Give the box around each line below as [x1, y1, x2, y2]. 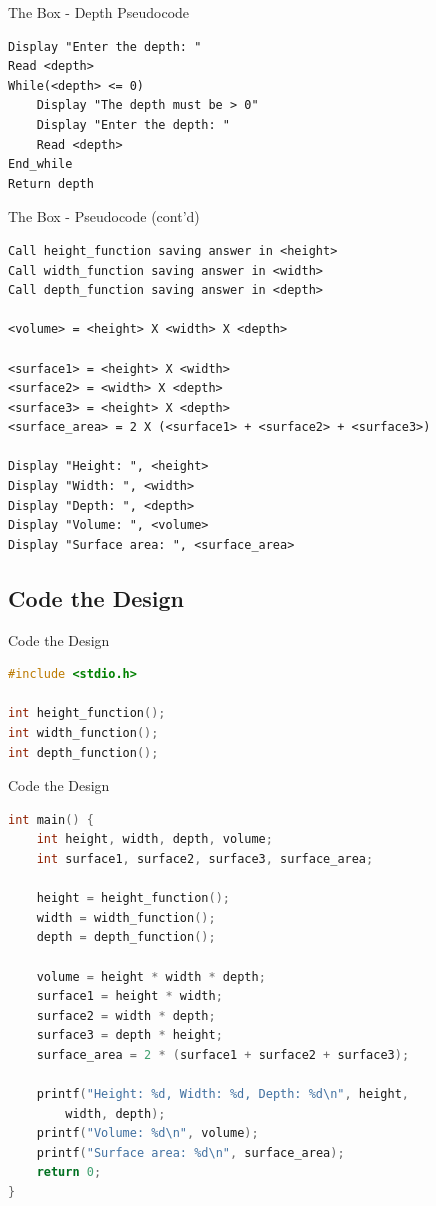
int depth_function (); [8, 745, 159, 760]
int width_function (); [8, 726, 159, 741]
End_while [8, 157, 73, 172]
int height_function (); [8, 706, 166, 721]
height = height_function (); [36, 891, 230, 906]
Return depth [8, 176, 94, 191]
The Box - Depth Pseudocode [8, 2, 190, 22]
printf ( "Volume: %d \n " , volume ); [36, 1126, 259, 1141]
